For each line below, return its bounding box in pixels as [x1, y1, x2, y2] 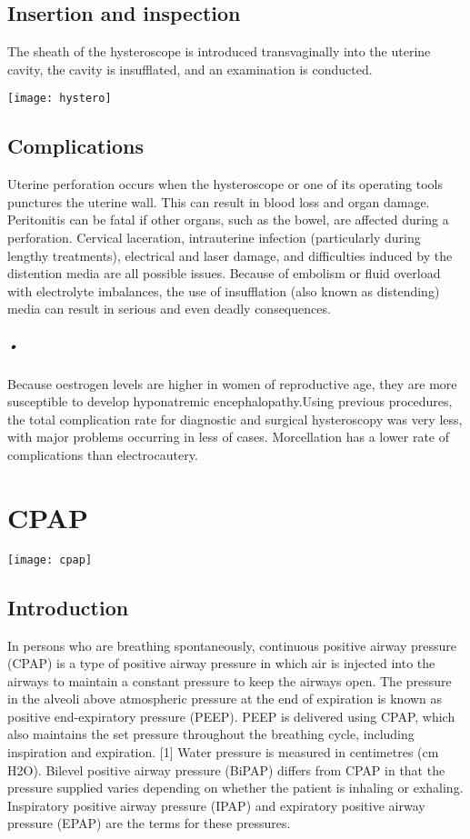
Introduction [7, 593, 129, 621]
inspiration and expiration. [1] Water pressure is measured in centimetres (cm [7, 743, 439, 762]
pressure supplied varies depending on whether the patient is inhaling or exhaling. [7, 778, 464, 797]
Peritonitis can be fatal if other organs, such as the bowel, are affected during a [7, 210, 449, 229]
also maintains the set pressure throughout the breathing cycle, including [7, 724, 415, 744]
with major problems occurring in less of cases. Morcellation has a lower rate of [7, 427, 450, 446]
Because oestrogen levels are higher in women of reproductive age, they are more [7, 374, 457, 393]
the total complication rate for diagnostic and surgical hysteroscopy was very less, [7, 409, 463, 428]
